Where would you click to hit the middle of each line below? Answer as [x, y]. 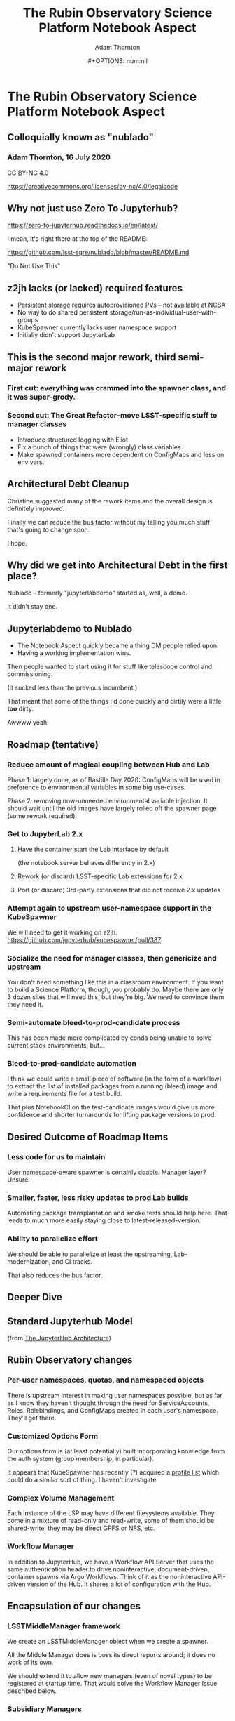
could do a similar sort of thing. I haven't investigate [82, 1479]
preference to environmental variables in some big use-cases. [97, 787]
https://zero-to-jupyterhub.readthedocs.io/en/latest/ [83, 225]
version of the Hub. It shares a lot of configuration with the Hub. [119, 1584]
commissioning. [30, 674]
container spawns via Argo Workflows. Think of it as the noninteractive [109, 1576]
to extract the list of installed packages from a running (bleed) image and [112, 1086]
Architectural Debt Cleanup [68, 484]
